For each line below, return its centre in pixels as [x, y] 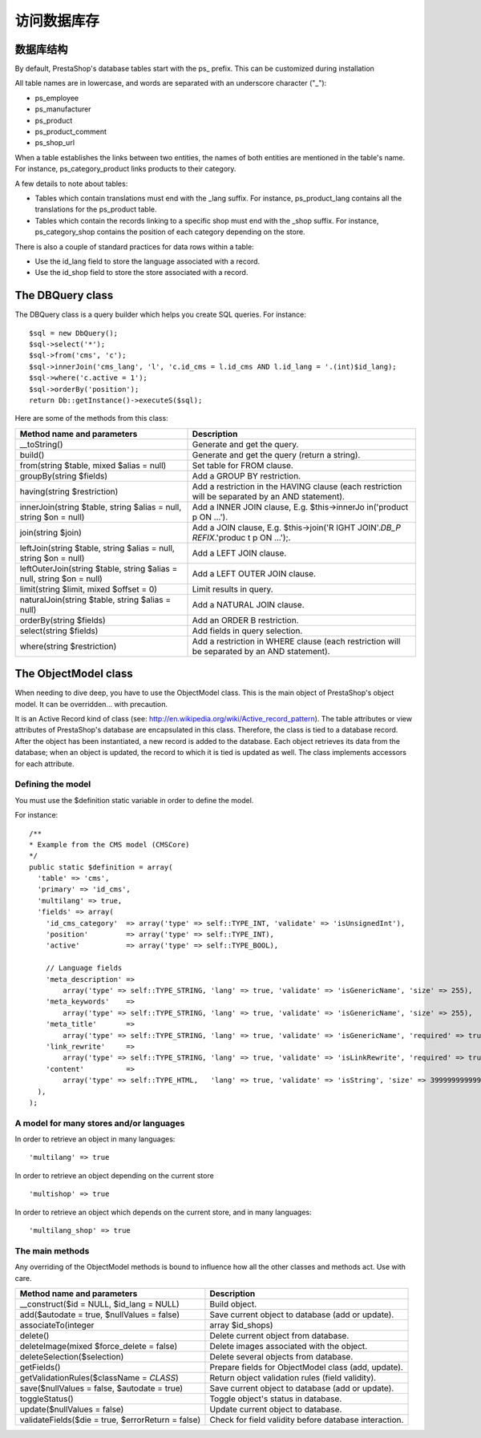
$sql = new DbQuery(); [74, 333]
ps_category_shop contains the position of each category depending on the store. [170, 232]
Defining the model [53, 784]
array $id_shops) [241, 1325]
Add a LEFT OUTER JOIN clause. [254, 573]
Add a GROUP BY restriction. [246, 475]
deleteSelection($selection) [72, 1356]
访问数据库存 [57, 21]
